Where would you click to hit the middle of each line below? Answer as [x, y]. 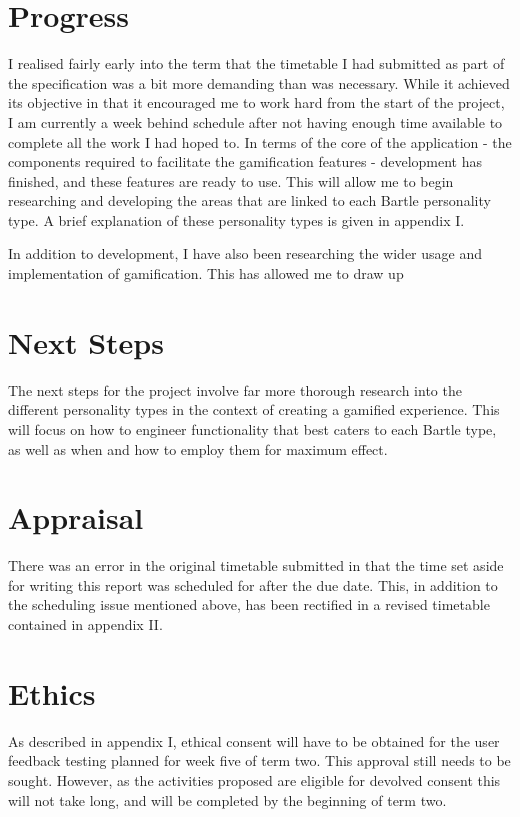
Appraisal [76, 517]
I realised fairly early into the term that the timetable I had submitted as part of [256, 63]
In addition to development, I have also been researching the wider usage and [245, 253]
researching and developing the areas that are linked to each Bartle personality [249, 200]
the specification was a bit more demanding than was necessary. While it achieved [259, 82]
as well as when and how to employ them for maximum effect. [198, 448]
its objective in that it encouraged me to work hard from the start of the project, [256, 102]
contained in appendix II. [85, 624]
